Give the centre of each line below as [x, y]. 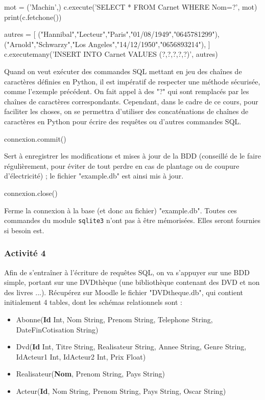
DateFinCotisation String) [57, 329]
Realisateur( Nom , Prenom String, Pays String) [91, 374]
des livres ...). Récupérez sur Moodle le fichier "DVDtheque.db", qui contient [124, 292]
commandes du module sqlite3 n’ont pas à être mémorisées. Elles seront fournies [132, 220]
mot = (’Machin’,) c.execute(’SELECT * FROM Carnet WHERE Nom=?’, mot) [131, 7]
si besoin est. [24, 230]
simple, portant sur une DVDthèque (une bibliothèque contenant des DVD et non [132, 282]
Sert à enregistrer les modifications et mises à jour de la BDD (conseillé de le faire [132, 156]
